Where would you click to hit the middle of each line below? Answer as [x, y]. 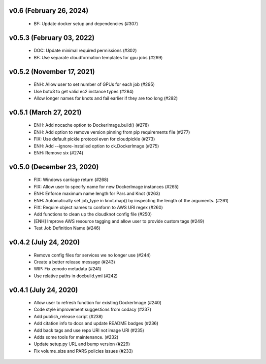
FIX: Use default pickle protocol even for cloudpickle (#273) [94, 139]
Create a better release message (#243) [74, 262]
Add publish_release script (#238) [68, 316]
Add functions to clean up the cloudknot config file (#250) [93, 214]
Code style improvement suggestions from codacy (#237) [93, 309]
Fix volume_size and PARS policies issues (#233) [83, 351]
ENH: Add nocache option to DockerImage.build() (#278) [91, 125]
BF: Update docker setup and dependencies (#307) [86, 24]
